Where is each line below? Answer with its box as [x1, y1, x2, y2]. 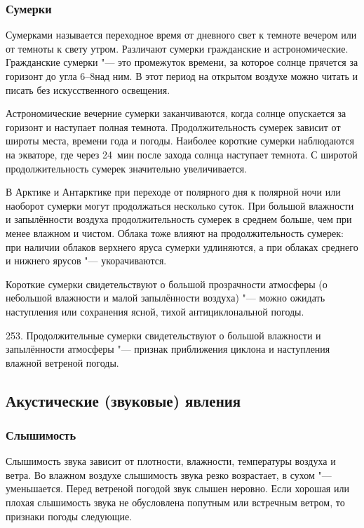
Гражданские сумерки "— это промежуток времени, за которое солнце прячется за [6, 55, 358, 69]
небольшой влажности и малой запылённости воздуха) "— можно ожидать [6, 290, 325, 305]
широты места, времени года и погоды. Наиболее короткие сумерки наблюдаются [6, 133, 354, 148]
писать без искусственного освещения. [6, 82, 170, 97]
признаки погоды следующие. [6, 508, 133, 523]
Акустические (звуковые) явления [6, 389, 241, 411]
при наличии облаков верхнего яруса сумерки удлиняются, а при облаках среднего [6, 239, 358, 254]
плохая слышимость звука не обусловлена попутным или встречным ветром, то [6, 495, 345, 510]
